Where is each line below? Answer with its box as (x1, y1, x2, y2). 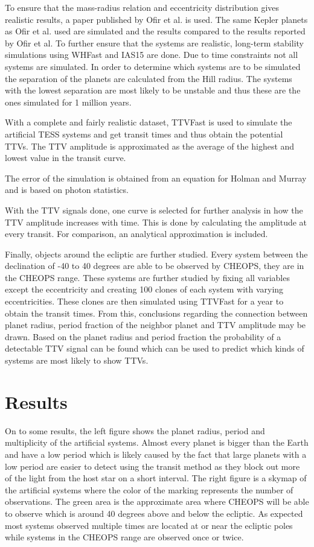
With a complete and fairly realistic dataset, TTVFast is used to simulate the (5, 116, 292, 128)
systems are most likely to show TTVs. (5, 354, 149, 367)
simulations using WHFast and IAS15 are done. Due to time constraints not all (5, 48, 298, 61)
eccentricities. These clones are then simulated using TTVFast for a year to (5, 295, 284, 308)
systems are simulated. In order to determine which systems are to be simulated (5, 60, 301, 72)
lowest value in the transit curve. (5, 151, 126, 164)
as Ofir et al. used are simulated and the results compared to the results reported (5, 25, 306, 37)
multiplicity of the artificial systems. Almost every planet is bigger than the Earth (5, 436, 309, 449)
